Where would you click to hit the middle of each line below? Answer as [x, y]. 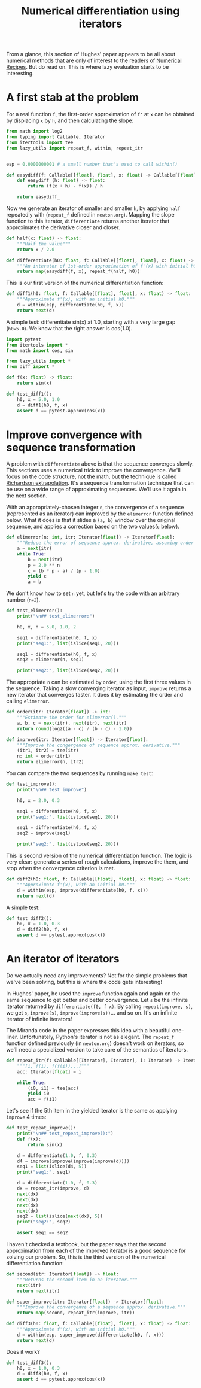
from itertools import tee [40, 142]
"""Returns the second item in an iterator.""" [77, 1280]
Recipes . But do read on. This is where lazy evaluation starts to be [88, 67]
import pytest [24, 339]
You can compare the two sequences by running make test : [80, 773]
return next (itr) [39, 1291]
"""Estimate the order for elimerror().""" [72, 718]
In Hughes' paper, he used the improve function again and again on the [93, 994]
